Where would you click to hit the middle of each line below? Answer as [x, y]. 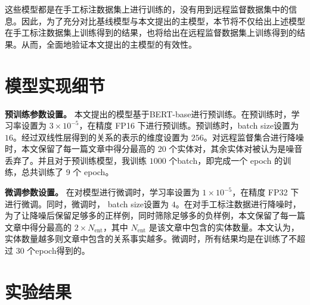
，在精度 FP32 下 [266, 192]
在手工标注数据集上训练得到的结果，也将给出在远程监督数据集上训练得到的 [151, 32]
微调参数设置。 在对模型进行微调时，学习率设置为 [102, 192]
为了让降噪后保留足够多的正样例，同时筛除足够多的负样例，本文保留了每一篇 [155, 215]
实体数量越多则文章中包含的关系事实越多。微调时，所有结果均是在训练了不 [151, 239]
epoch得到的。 [63, 250]
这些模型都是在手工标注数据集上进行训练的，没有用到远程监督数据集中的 [147, 9]
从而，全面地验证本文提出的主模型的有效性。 [109, 44]
